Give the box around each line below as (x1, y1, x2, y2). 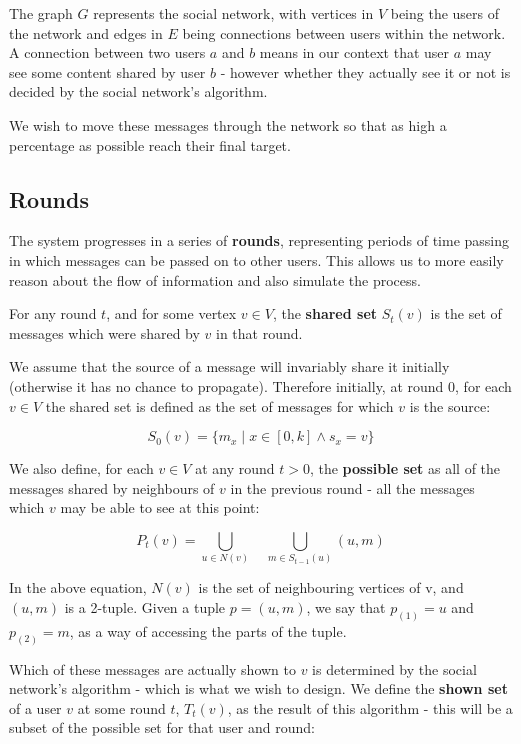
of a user (9, 697, 62, 718)
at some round (77, 697, 166, 718)
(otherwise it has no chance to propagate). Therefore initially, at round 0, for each (9, 375, 512, 396)
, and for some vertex (106, 303, 237, 324)
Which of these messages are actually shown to (9, 658, 296, 679)
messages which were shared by (9, 322, 200, 343)
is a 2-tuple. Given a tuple (64, 596, 226, 617)
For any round (9, 303, 97, 324)
